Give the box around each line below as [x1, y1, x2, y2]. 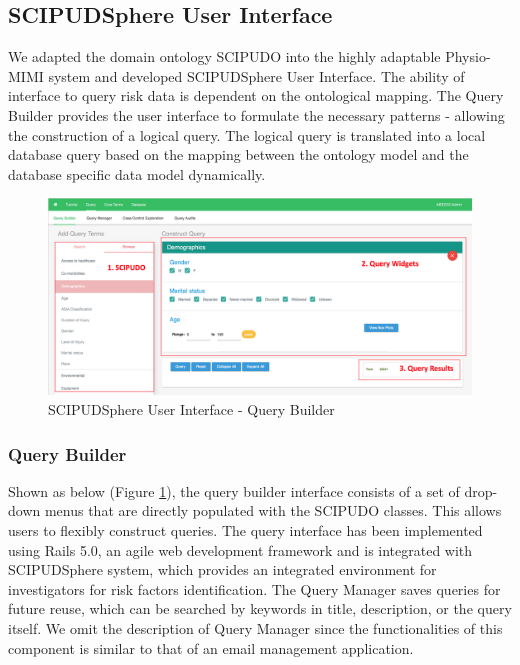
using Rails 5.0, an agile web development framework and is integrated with [8, 539, 473, 560]
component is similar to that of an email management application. [8, 637, 414, 658]
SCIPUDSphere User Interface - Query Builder [48, 399, 335, 420]
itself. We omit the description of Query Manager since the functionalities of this [8, 618, 503, 639]
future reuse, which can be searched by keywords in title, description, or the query [8, 598, 512, 619]
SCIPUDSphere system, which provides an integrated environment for [8, 559, 437, 580]
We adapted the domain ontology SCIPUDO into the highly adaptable [8, 46, 441, 67]
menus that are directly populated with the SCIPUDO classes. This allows [44, 500, 502, 521]
